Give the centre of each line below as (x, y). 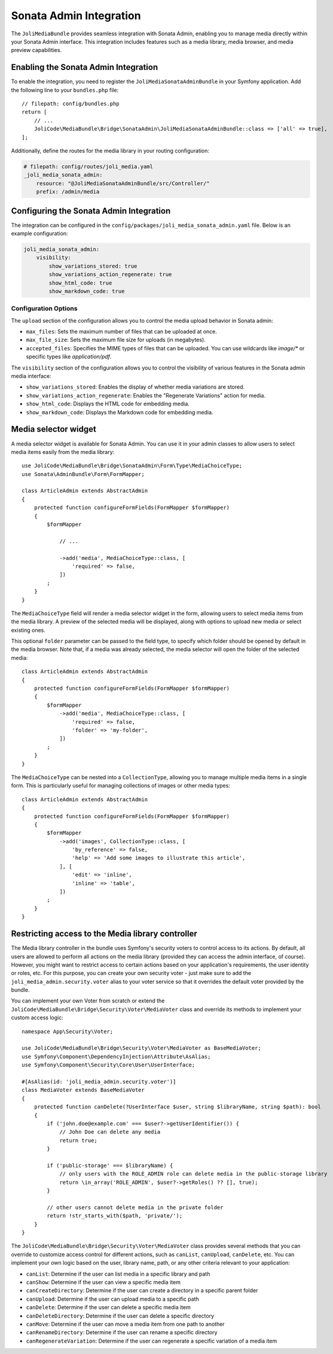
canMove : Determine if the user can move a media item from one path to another (125, 1324)
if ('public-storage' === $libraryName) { (110, 1165)
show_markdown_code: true (87, 291)
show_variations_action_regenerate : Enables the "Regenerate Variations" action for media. (146, 395)
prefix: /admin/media (68, 192)
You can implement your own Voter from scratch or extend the (88, 1001)
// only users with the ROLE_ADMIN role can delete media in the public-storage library (193, 1174)
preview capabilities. (36, 50)
